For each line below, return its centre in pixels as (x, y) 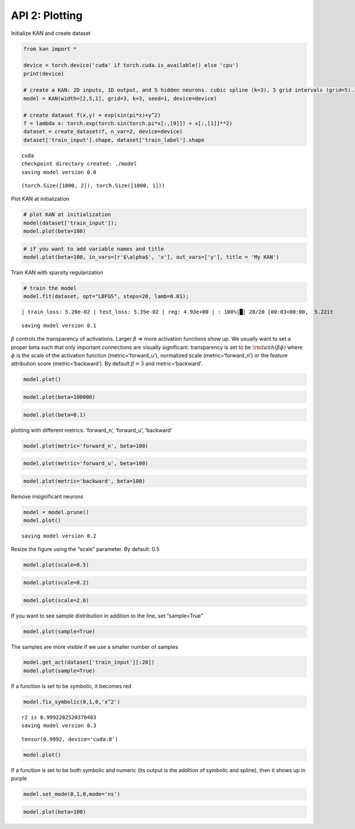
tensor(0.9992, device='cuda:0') (70, 739)
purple (19, 778)
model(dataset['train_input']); (70, 223)
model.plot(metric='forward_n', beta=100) (86, 446)
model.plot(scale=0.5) (56, 565)
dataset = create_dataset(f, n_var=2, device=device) (103, 132)
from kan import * (50, 49)
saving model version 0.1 (59, 325)
